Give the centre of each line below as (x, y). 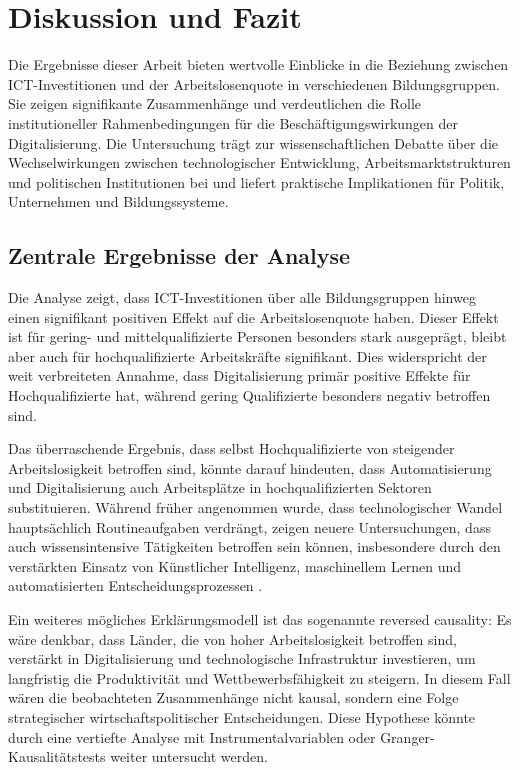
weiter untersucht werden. (189, 756)
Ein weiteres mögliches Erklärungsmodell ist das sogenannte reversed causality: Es (260, 618)
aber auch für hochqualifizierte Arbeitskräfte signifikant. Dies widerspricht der (247, 355)
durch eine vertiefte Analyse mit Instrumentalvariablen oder (192, 736)
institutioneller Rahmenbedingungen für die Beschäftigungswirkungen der (233, 122)
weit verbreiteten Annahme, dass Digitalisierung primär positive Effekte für (239, 375)
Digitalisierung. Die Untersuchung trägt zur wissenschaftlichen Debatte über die (253, 142)
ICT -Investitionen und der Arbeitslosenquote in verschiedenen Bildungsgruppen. (254, 83)
